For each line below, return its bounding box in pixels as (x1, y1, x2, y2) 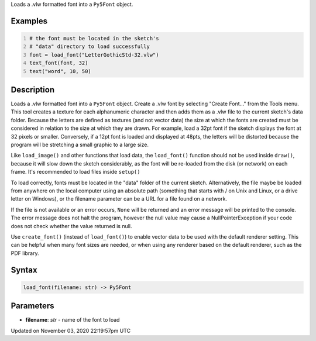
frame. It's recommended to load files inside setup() (11, 168, 140, 175)
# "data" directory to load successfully (29, 43, 150, 50)
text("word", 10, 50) (29, 68, 92, 74)
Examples (11, 16, 48, 26)
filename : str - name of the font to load (25, 316, 120, 323)
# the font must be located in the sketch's (29, 35, 159, 42)
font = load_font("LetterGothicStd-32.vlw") (29, 51, 159, 58)
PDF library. (11, 249, 39, 257)
